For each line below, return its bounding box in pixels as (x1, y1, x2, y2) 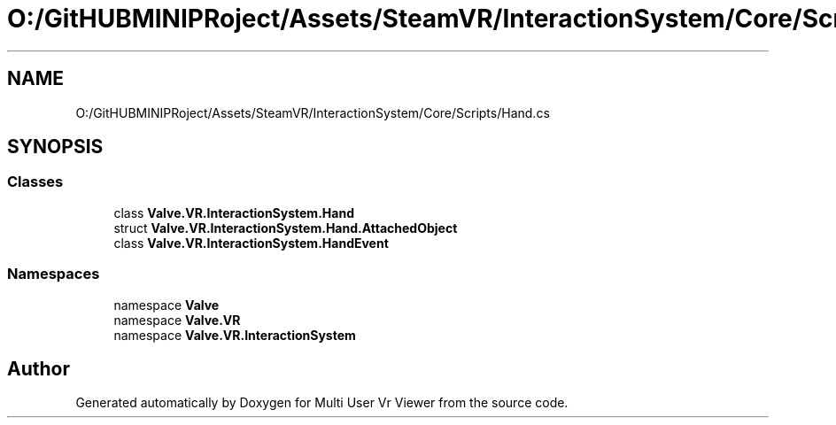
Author (7, 357, 70, 380)
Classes (7, 173, 64, 191)
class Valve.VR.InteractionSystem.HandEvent (113, 235, 389, 251)
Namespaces (7, 265, 100, 283)
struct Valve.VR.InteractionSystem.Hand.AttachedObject (113, 220, 458, 236)
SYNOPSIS (7, 135, 104, 158)
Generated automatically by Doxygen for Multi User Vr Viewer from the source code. (75, 395, 569, 411)
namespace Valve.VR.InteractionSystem (113, 327, 356, 343)
